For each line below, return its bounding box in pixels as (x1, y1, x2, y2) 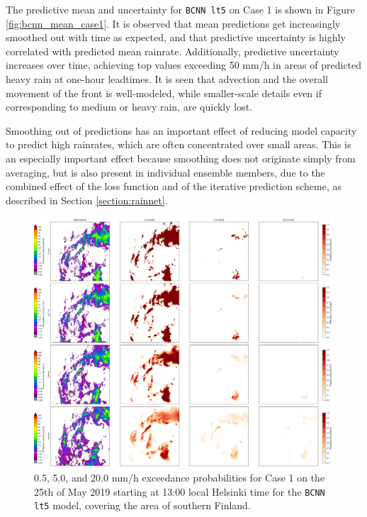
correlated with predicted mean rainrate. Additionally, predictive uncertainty (6, 43, 339, 58)
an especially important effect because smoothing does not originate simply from (6, 151, 356, 165)
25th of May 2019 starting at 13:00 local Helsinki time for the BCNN (34, 484, 325, 499)
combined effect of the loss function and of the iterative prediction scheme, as (6, 179, 342, 194)
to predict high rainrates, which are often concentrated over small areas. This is (6, 137, 351, 152)
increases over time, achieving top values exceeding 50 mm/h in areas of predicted (6, 57, 362, 72)
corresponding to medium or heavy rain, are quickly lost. (6, 99, 253, 114)
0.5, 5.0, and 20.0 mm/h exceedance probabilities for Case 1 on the (34, 470, 325, 485)
